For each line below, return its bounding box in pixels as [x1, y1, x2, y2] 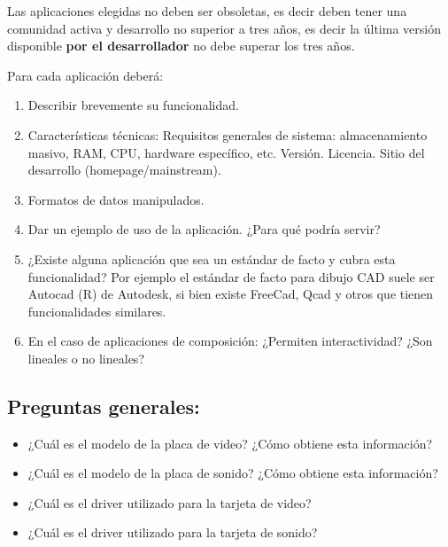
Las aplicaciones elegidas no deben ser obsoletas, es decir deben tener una [7, 2, 407, 20]
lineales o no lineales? [27, 348, 144, 367]
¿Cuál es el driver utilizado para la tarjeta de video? [27, 493, 312, 512]
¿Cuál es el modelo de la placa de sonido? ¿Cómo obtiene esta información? [27, 464, 438, 482]
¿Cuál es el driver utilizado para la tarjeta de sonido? [27, 523, 318, 542]
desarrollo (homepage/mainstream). [27, 160, 221, 179]
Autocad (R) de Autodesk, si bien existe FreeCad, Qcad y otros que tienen [27, 285, 434, 303]
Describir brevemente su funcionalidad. [27, 96, 239, 114]
